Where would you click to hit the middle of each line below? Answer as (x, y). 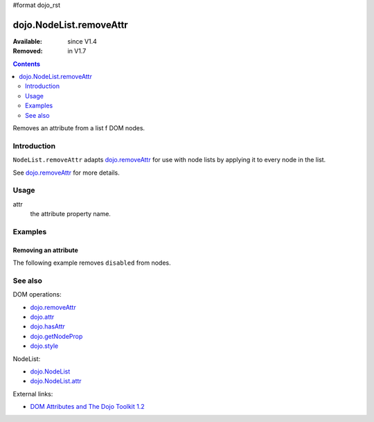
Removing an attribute (46, 250)
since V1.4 (82, 41)
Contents (27, 64)
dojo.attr (42, 317)
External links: (33, 394)
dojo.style (44, 346)
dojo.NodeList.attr (56, 381)
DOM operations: (37, 294)
